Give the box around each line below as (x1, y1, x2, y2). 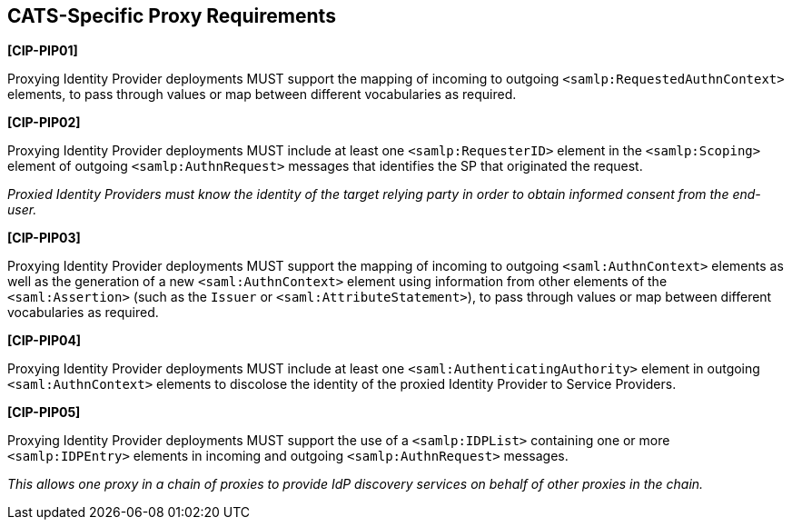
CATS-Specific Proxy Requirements (7, 5, 336, 27)
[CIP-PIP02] (7, 114, 81, 131)
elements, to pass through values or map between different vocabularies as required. (7, 86, 517, 103)
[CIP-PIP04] (7, 333, 82, 349)
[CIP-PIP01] (7, 43, 78, 59)
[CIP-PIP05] (7, 404, 81, 421)
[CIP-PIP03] (7, 230, 81, 246)
